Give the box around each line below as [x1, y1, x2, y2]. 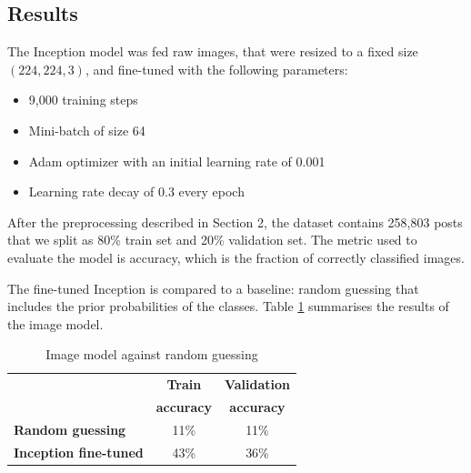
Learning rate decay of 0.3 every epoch [28, 182, 245, 201]
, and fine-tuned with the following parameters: [85, 59, 348, 78]
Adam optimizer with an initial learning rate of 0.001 [28, 151, 326, 170]
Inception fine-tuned [14, 442, 144, 461]
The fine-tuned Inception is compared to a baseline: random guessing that [7, 278, 419, 297]
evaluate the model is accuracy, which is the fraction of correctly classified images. [7, 247, 465, 267]
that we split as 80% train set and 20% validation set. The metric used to [7, 230, 417, 249]
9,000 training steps [28, 90, 138, 109]
